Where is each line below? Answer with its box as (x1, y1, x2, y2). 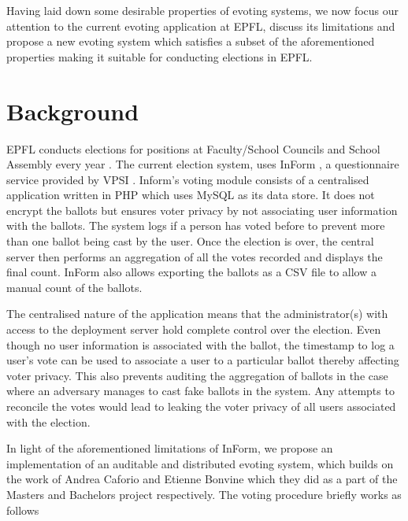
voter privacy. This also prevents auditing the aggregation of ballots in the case (6, 367, 388, 383)
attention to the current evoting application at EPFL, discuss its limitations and (6, 17, 395, 34)
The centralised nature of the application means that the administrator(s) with (6, 305, 388, 322)
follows (6, 501, 39, 518)
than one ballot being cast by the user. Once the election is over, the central (6, 233, 374, 249)
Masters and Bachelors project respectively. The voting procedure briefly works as (6, 486, 402, 502)
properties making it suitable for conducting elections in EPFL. (6, 48, 313, 65)
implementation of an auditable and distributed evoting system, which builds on (6, 455, 394, 471)
